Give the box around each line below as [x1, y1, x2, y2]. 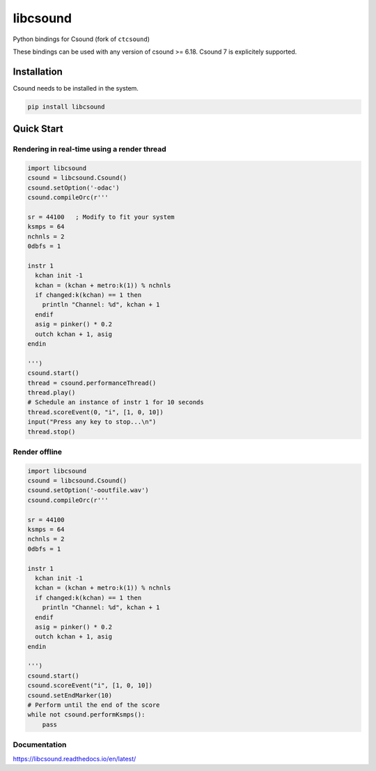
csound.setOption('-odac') [27, 183, 120, 192]
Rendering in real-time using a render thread [13, 144, 166, 154]
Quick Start [13, 123, 63, 135]
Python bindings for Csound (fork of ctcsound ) [13, 35, 150, 43]
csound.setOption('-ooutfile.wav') [27, 487, 149, 494]
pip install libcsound [27, 102, 105, 111]
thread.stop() [27, 427, 76, 436]
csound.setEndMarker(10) [27, 691, 113, 699]
